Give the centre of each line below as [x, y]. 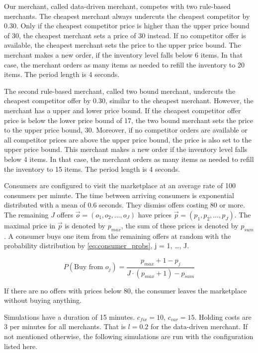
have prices [155, 214]
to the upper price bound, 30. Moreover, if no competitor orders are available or [126, 130]
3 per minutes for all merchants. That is [65, 326]
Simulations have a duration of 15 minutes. [70, 317]
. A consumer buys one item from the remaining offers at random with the [118, 236]
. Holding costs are [223, 317]
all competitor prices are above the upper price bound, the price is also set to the [128, 139]
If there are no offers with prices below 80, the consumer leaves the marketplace [126, 290]
